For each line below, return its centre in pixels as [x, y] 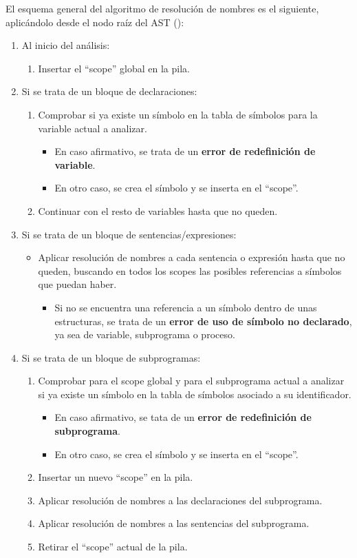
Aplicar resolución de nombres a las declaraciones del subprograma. [180, 500]
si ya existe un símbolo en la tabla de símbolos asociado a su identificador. [195, 394]
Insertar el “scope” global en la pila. [114, 68]
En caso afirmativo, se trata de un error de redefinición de [185, 151]
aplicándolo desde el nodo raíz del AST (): [95, 22]
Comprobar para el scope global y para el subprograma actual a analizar [191, 381]
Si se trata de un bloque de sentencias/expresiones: [129, 234]
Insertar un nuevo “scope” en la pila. [116, 477]
